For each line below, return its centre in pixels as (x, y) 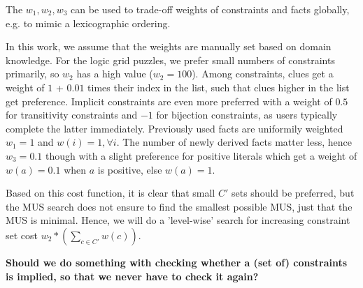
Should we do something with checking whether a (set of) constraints (177, 262)
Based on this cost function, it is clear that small (111, 193)
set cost (22, 235)
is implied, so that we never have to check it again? (132, 276)
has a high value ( (115, 74)
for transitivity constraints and (72, 115)
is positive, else (130, 169)
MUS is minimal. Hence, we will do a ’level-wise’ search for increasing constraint (178, 220)
